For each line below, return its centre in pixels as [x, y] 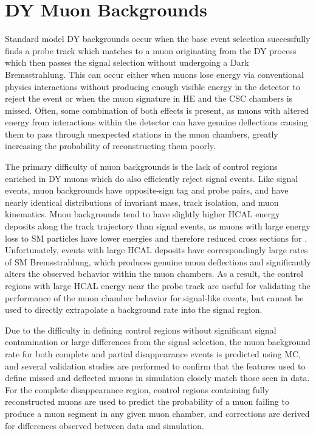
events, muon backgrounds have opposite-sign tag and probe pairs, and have [147, 190]
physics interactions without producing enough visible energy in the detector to [153, 86]
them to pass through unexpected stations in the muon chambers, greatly [142, 134]
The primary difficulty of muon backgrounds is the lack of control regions [141, 166]
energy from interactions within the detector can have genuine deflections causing [156, 122]
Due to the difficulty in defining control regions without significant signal [141, 330]
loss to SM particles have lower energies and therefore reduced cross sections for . [156, 238]
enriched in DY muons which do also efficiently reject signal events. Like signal [152, 178]
